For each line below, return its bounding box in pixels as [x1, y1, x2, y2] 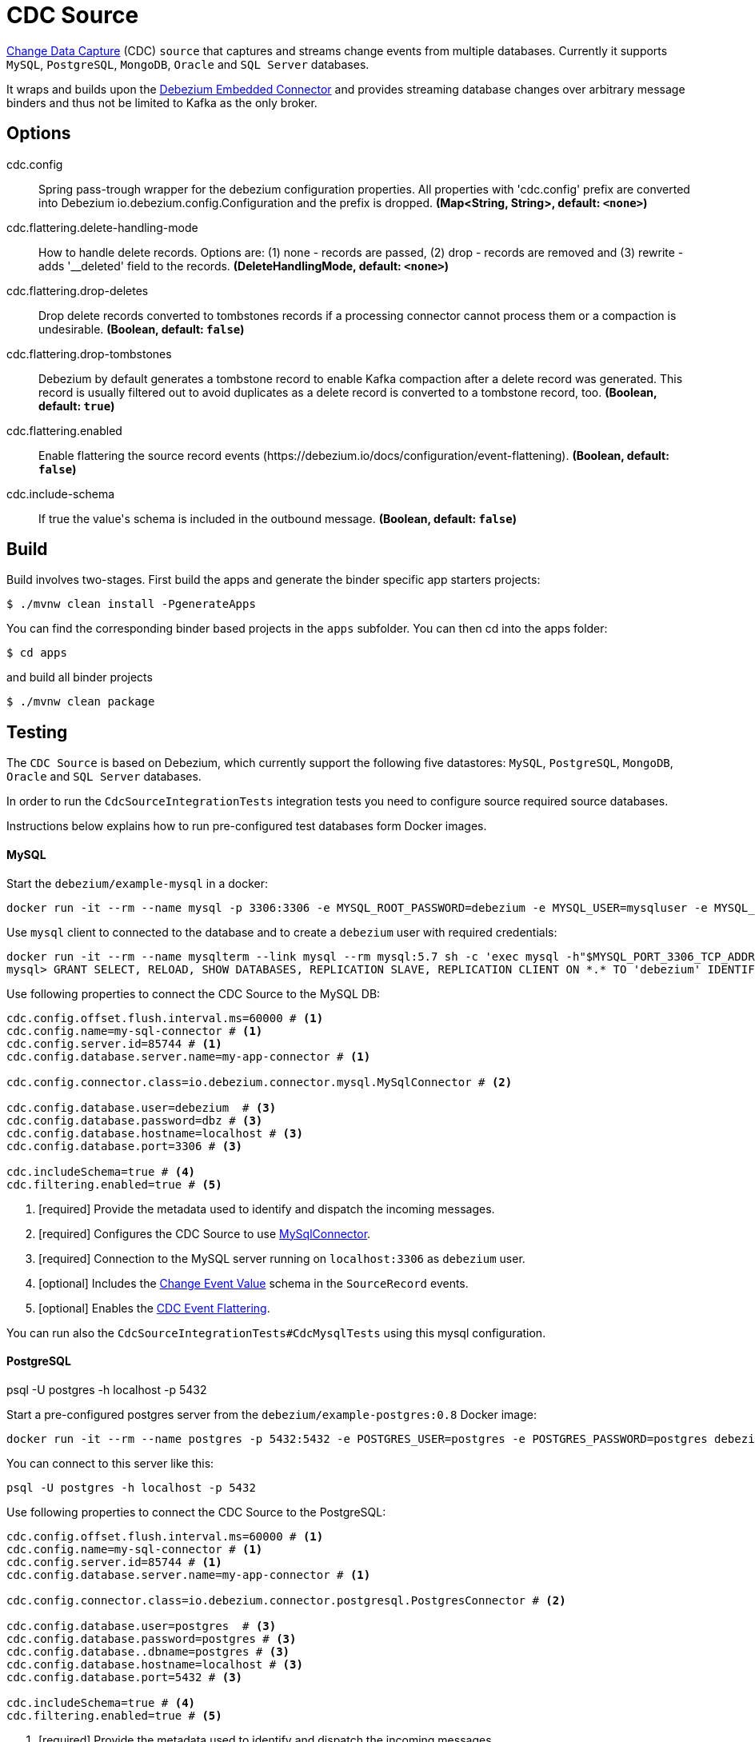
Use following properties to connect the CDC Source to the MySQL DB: [6, 986, 381, 1001]
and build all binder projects [6, 670, 153, 685]
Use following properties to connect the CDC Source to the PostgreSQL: [6, 1504, 386, 1519]
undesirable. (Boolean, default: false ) [38, 322, 245, 336]
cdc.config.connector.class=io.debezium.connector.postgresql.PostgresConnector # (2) [6, 1593, 566, 1607]
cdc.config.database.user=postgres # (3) [6, 1619, 277, 1632]
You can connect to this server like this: [6, 1456, 214, 1470]
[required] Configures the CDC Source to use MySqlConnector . [38, 1226, 371, 1241]
